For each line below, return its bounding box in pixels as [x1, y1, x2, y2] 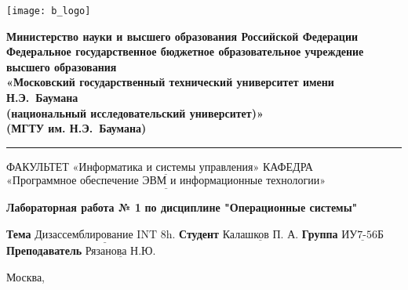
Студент [179, 225, 219, 241]
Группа [301, 225, 338, 241]
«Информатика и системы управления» [72, 161, 260, 173]
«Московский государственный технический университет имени [6, 74, 334, 90]
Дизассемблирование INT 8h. [35, 229, 176, 241]
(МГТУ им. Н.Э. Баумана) [6, 120, 147, 136]
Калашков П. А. [222, 229, 299, 241]
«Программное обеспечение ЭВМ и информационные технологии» [6, 176, 326, 187]
